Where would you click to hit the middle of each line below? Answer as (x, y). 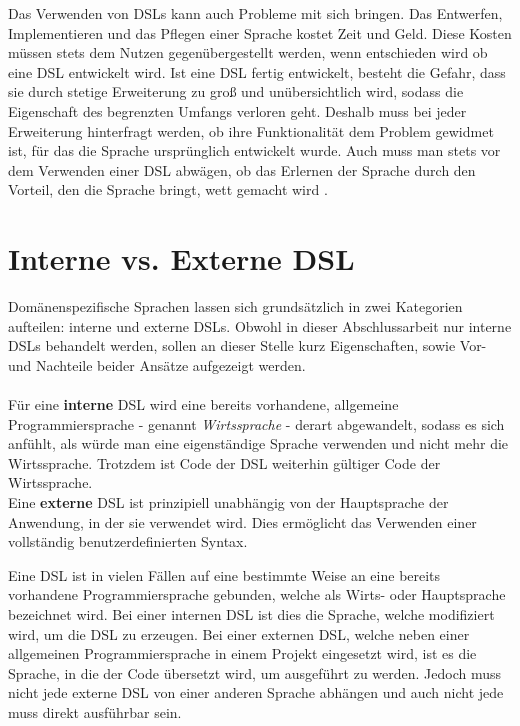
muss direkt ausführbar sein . (95, 711)
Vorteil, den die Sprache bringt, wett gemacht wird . (168, 189)
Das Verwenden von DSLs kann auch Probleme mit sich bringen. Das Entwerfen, (255, 13)
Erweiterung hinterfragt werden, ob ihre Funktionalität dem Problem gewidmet (251, 130)
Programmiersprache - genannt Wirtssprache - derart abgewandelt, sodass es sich (256, 423)
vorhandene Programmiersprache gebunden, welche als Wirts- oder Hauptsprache (257, 594)
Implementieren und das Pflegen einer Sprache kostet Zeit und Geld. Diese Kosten (260, 32)
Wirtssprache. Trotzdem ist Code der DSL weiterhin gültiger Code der (224, 462)
